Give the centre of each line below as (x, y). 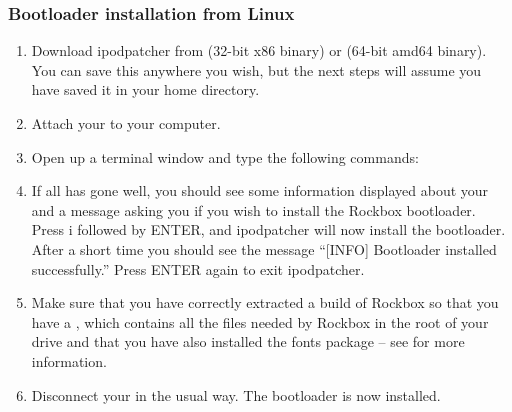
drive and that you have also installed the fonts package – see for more (248, 341)
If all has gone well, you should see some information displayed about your (260, 190)
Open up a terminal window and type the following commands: (225, 156)
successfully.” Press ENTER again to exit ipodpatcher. (198, 268)
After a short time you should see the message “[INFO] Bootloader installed (264, 248)
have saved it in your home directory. (145, 89)
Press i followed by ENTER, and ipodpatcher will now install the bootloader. (268, 229)
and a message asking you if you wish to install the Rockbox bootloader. (253, 209)
